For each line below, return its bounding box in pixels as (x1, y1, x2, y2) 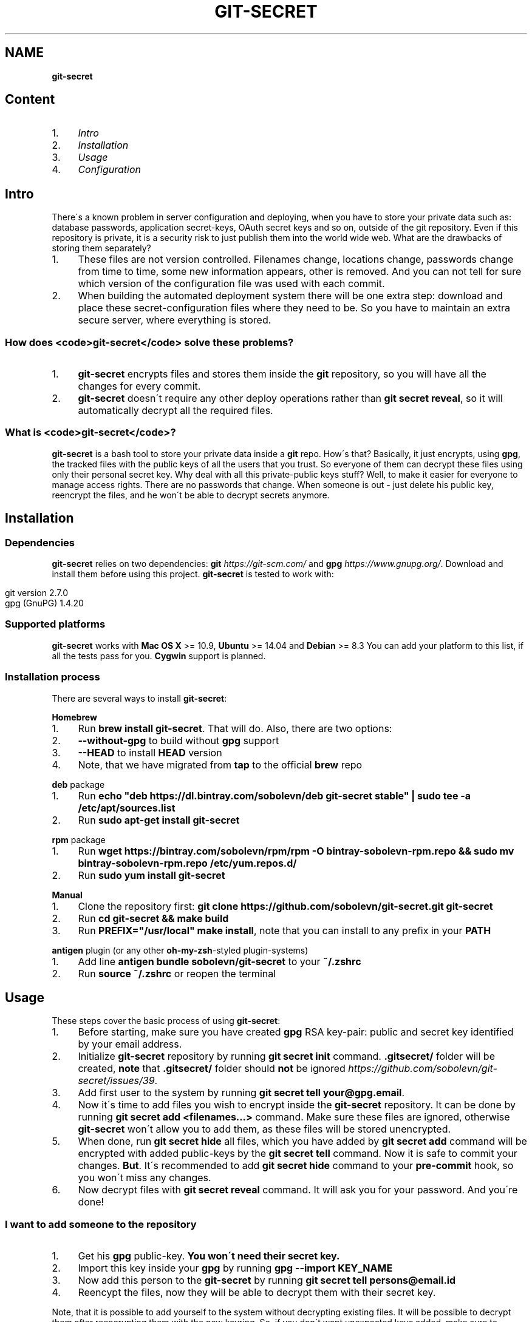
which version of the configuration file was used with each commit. (78, 277, 385, 290)
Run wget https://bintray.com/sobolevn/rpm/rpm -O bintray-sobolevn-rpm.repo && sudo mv (78, 844, 514, 857)
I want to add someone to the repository (5, 1218, 197, 1230)
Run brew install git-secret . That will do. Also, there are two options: (78, 722, 392, 734)
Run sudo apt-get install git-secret (78, 813, 240, 826)
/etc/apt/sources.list (78, 801, 176, 814)
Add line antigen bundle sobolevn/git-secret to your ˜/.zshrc (78, 955, 361, 968)
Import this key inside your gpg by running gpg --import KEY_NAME (78, 1262, 393, 1275)
